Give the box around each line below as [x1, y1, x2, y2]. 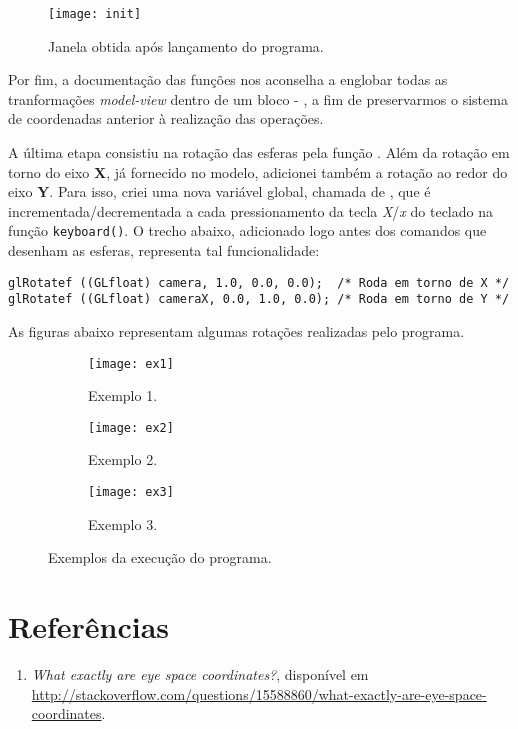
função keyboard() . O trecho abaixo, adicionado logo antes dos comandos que [8, 220, 487, 241]
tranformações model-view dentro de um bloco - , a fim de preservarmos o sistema [8, 88, 508, 109]
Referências [8, 606, 170, 647]
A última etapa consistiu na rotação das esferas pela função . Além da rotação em [8, 142, 510, 163]
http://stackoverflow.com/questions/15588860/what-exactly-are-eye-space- [31, 683, 487, 704]
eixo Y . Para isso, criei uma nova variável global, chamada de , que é [8, 181, 431, 202]
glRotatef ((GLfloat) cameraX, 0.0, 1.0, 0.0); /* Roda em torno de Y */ [8, 292, 510, 307]
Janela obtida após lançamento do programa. [48, 35, 324, 56]
